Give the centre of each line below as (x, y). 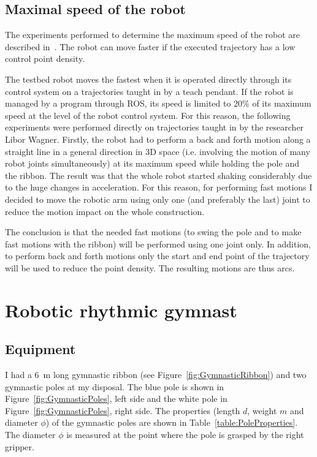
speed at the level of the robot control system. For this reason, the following (148, 115)
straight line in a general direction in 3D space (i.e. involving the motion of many (158, 151)
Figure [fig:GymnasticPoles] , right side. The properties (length (123, 410)
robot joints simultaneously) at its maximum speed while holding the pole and (152, 163)
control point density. (45, 59)
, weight (262, 410)
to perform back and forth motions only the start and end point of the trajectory (157, 256)
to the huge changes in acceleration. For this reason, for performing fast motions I (159, 187)
